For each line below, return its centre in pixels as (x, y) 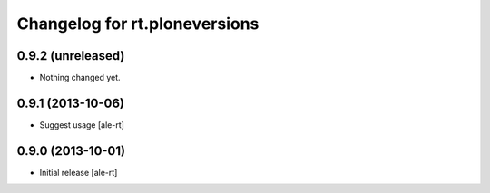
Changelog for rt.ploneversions (138, 24)
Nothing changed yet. (80, 78)
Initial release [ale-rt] (78, 172)
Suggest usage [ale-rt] (82, 125)
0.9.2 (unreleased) (71, 56)
